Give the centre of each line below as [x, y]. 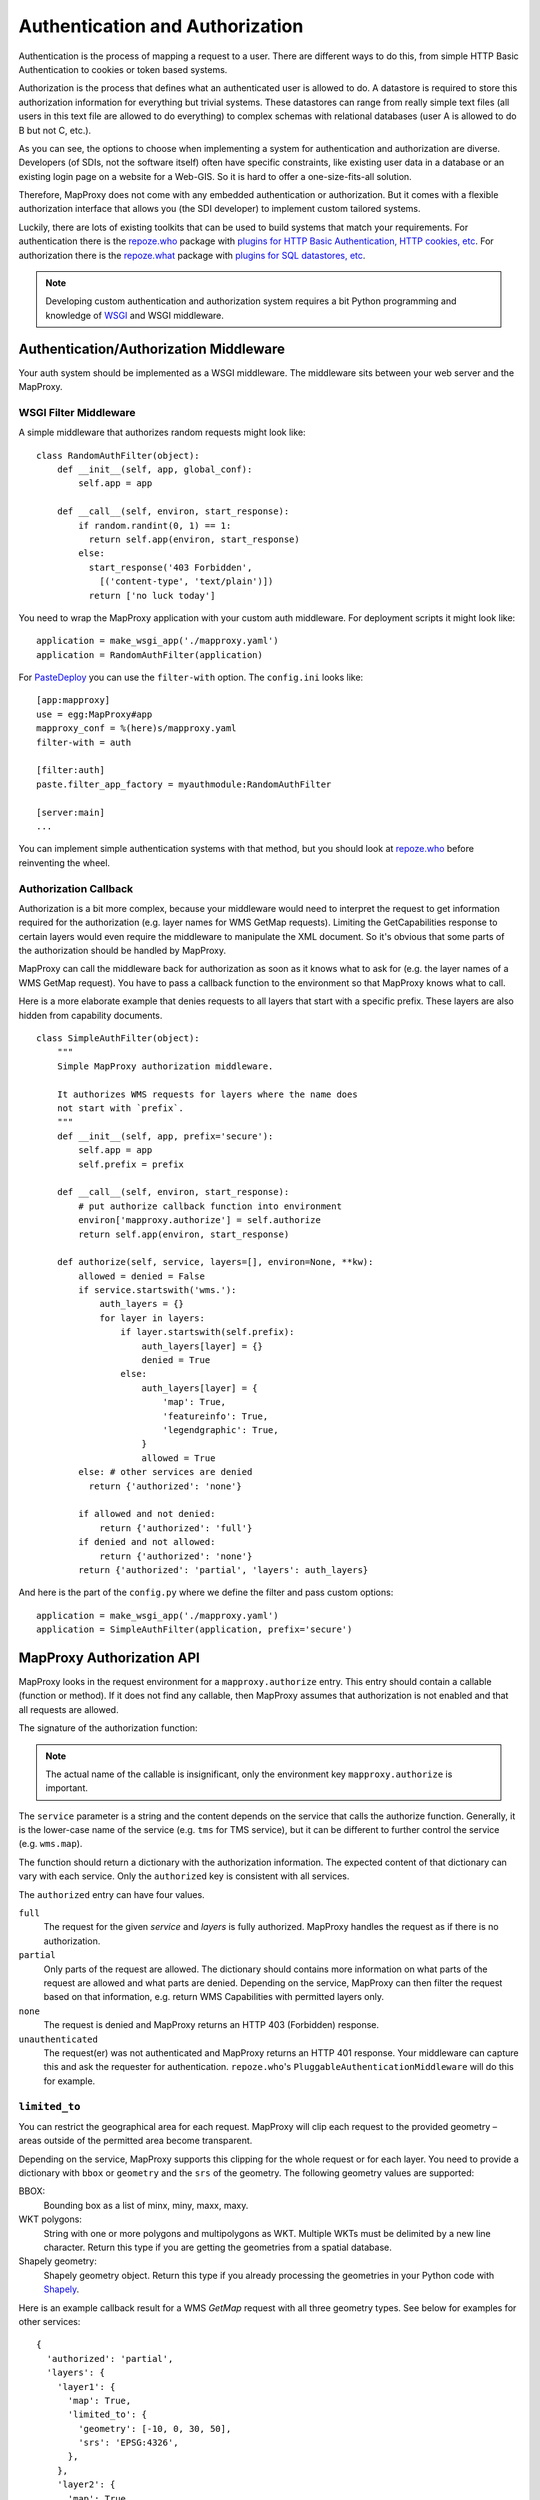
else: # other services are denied [165, 1472]
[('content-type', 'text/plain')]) [186, 581]
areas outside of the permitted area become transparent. [135, 2141]
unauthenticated [58, 2039]
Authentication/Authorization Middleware [151, 348]
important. [67, 1788]
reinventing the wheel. [64, 862]
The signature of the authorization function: [108, 1728]
